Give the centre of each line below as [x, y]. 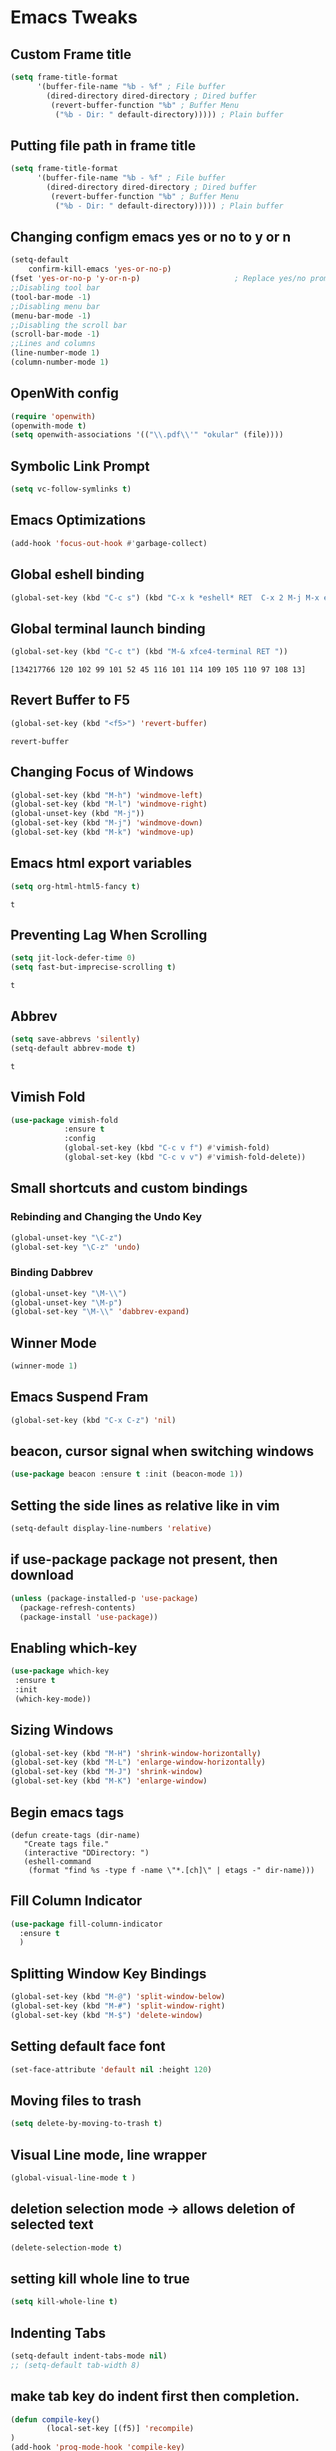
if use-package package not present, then [144, 1559]
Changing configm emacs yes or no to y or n [151, 236]
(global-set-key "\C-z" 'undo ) [75, 1247]
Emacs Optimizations [78, 520]
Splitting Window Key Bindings [108, 1973]
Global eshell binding [77, 574]
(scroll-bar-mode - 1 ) [55, 334]
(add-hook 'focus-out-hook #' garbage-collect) [109, 543]
